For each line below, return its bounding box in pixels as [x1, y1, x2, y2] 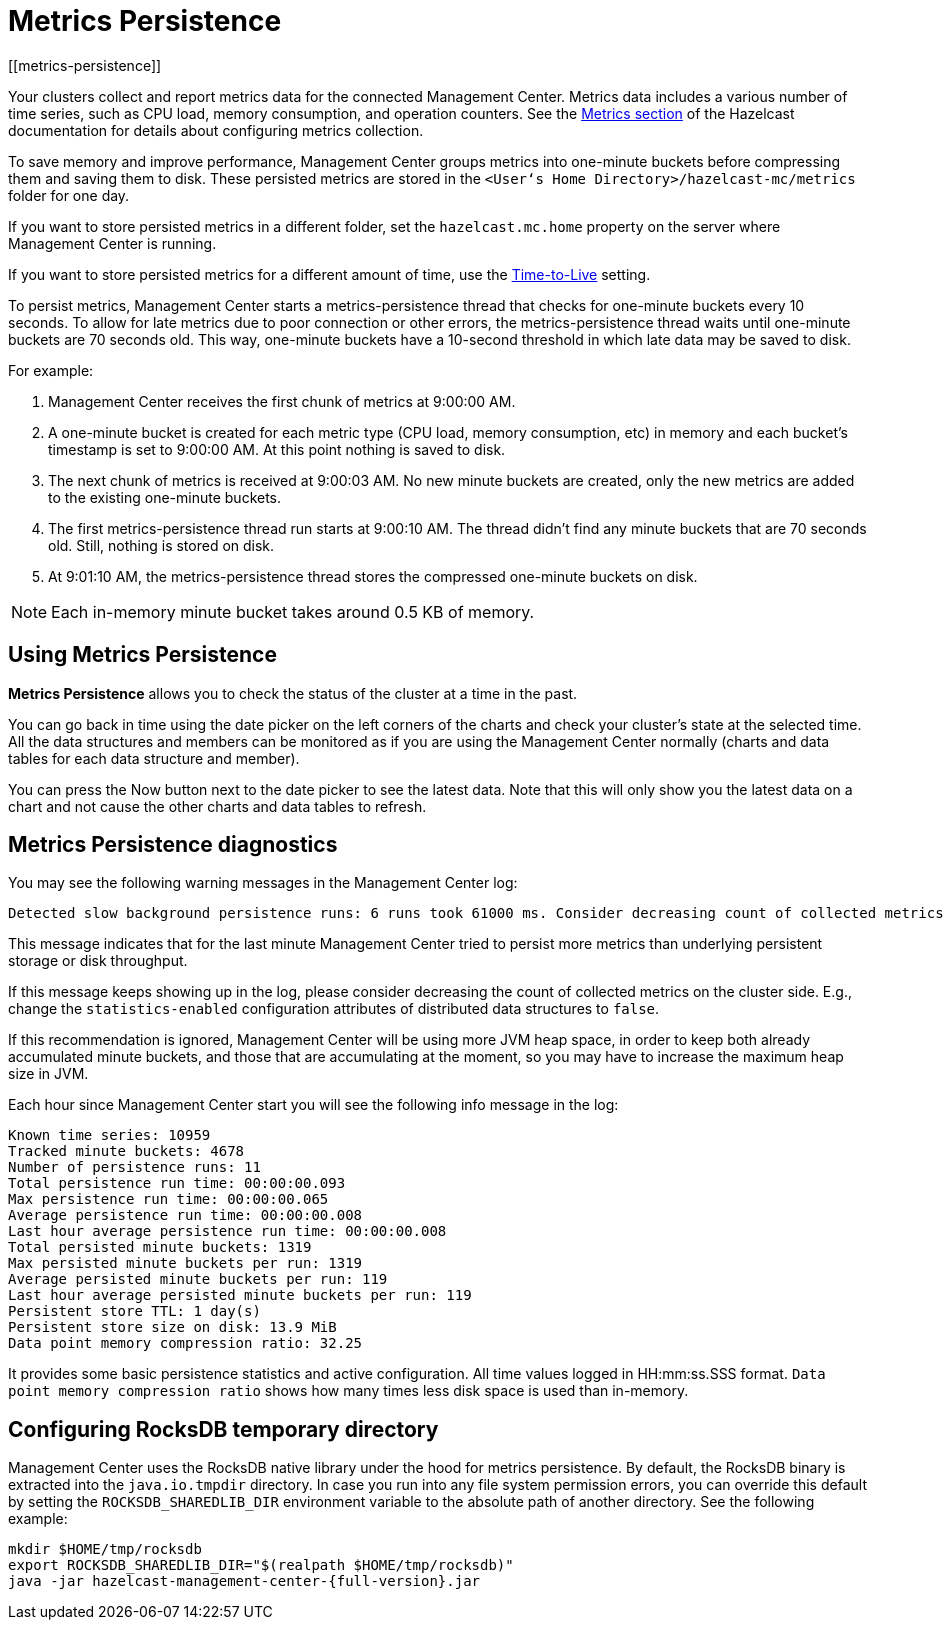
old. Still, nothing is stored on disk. [48, 536, 275, 554]
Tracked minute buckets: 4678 [8, 1143, 245, 1160]
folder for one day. [8, 186, 130, 204]
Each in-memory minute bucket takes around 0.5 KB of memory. [51, 601, 535, 622]
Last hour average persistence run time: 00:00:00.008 [8, 1223, 447, 1240]
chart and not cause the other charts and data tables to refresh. [8, 797, 427, 815]
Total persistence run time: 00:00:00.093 [8, 1175, 346, 1192]
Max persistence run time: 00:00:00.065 [8, 1191, 329, 1208]
